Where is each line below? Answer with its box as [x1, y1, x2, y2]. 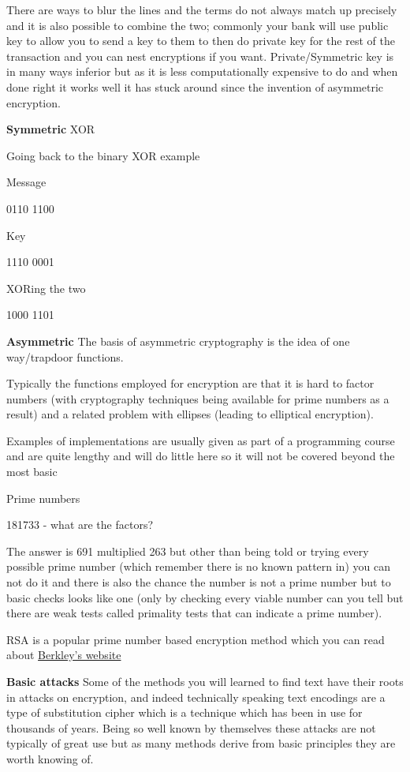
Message [6, 174, 47, 190]
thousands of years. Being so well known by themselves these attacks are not [6, 719, 376, 736]
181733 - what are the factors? [6, 516, 154, 533]
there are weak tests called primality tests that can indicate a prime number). [6, 605, 382, 621]
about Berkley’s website [6, 646, 121, 663]
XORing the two [6, 279, 86, 296]
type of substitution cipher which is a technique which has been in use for [6, 704, 363, 721]
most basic [6, 463, 58, 480]
